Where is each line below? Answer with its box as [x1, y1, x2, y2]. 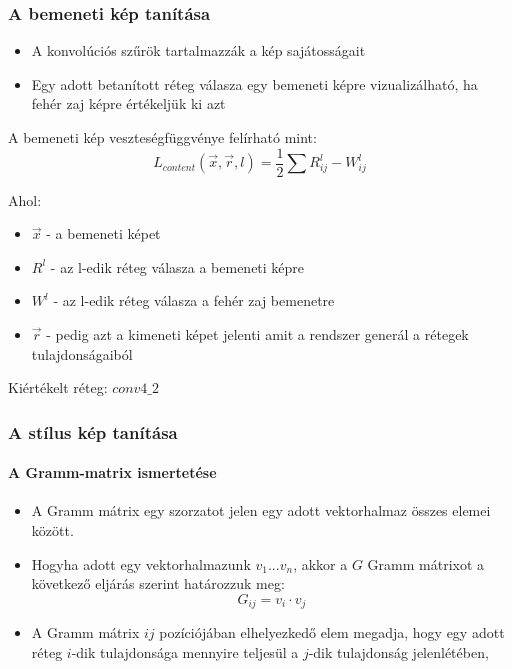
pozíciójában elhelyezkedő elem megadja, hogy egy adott [159, 622, 505, 643]
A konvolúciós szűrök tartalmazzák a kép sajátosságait [31, 40, 366, 61]
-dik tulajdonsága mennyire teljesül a [71, 641, 299, 662]
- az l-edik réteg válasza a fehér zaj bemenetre [53, 290, 335, 311]
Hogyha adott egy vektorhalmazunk [31, 553, 251, 574]
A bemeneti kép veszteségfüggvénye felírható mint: [8, 127, 317, 147]
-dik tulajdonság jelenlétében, [308, 641, 489, 662]
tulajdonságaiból [31, 343, 133, 364]
